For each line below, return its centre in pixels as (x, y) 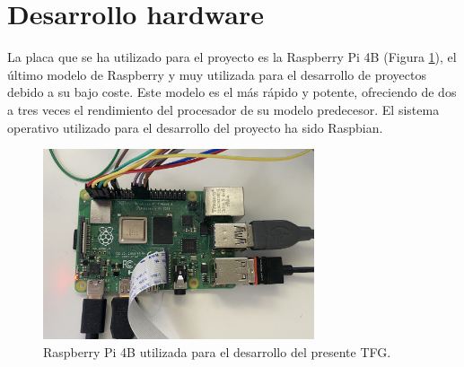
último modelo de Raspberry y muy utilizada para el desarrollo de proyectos (217, 74)
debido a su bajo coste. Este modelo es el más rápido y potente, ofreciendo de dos (232, 92)
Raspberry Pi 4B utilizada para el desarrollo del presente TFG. (217, 351)
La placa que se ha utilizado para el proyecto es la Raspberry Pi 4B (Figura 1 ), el (232, 57)
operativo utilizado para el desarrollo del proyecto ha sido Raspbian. (195, 127)
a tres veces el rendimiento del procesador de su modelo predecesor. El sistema (223, 109)
